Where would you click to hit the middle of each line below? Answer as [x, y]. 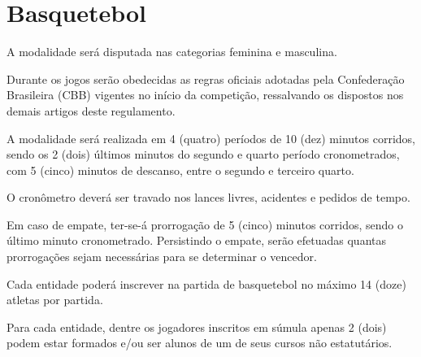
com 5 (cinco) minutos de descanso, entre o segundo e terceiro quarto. [180, 170]
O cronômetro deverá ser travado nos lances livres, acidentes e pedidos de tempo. [208, 197]
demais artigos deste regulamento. [91, 110]
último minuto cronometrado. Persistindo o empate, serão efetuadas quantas [197, 240]
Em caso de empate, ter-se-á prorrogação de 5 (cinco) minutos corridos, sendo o [205, 224]
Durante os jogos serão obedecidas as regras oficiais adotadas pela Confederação [206, 78]
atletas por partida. [55, 300]
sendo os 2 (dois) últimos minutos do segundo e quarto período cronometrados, [203, 154]
